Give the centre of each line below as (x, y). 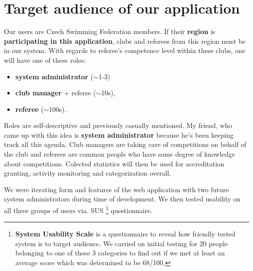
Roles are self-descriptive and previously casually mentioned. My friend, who (118, 125)
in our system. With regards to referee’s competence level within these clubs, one (125, 50)
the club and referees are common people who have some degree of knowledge (119, 154)
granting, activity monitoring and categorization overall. (88, 173)
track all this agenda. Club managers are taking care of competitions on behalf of (125, 144)
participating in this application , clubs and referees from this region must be (125, 41)
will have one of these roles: (45, 60)
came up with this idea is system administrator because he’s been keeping (119, 135)
